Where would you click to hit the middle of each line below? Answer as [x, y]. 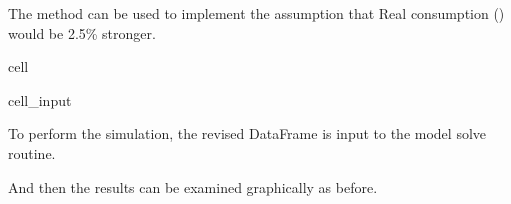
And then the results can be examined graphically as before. [193, 186]
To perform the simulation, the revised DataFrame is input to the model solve [247, 133]
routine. [32, 152]
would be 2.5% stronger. [82, 32]
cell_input [40, 99]
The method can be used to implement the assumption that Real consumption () [256, 13]
